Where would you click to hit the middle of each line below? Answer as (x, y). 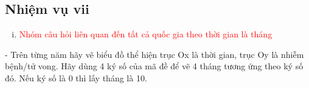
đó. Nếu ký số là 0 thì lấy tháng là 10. (76, 77)
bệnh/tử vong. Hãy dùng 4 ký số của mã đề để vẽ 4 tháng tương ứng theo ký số (154, 66)
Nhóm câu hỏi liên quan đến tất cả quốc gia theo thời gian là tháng (146, 34)
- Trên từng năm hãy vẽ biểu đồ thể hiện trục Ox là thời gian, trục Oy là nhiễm (154, 54)
